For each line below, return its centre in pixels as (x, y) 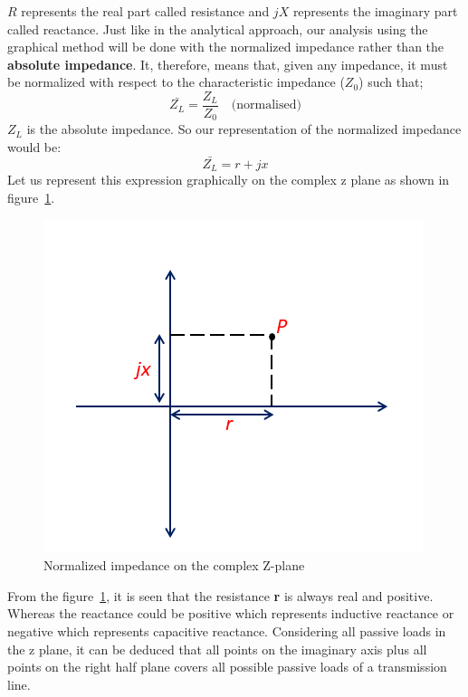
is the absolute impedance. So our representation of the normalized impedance (244, 129)
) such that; (391, 82)
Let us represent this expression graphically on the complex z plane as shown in (229, 180)
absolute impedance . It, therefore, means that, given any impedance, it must (228, 64)
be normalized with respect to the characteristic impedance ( (176, 82)
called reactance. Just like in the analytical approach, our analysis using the (218, 29)
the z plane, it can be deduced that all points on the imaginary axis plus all (217, 649)
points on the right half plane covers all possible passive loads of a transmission (227, 667)
